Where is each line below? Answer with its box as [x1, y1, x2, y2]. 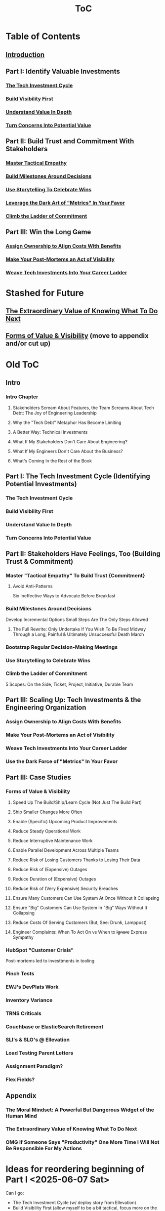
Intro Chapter [5, 393, 39, 400]
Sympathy [12, 934, 34, 940]
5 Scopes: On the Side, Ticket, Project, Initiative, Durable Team [5, 681, 133, 687]
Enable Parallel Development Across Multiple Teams [12, 847, 119, 853]
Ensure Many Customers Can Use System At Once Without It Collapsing [12, 895, 160, 901]
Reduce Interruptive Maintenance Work [12, 837, 93, 843]
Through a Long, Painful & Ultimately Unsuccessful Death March [12, 631, 144, 637]
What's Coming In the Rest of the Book [12, 458, 92, 463]
